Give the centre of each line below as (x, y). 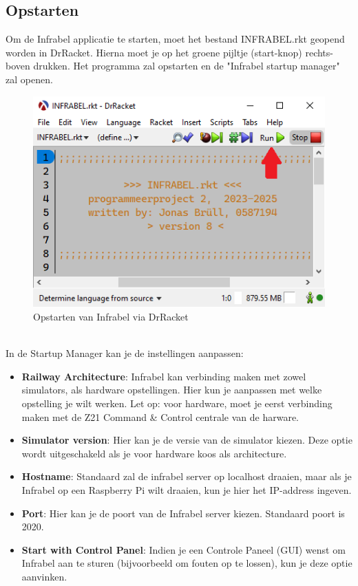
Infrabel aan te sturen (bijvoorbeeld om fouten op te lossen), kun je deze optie (187, 563)
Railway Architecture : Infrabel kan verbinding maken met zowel (164, 376)
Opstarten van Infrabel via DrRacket (111, 316)
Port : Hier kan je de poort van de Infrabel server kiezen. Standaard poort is (183, 513)
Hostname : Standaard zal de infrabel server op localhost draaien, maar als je (187, 476)
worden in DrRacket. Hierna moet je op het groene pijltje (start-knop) (154, 52)
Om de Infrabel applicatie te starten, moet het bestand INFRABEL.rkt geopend (175, 39)
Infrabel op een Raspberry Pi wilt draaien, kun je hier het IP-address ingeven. (187, 489)
